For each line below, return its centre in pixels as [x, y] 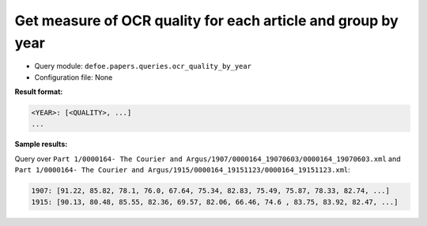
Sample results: [41, 144]
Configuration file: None [74, 77]
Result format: [39, 92]
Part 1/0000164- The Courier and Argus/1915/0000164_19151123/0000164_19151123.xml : [183, 170]
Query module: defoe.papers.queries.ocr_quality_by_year [143, 66]
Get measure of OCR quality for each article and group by [206, 21]
